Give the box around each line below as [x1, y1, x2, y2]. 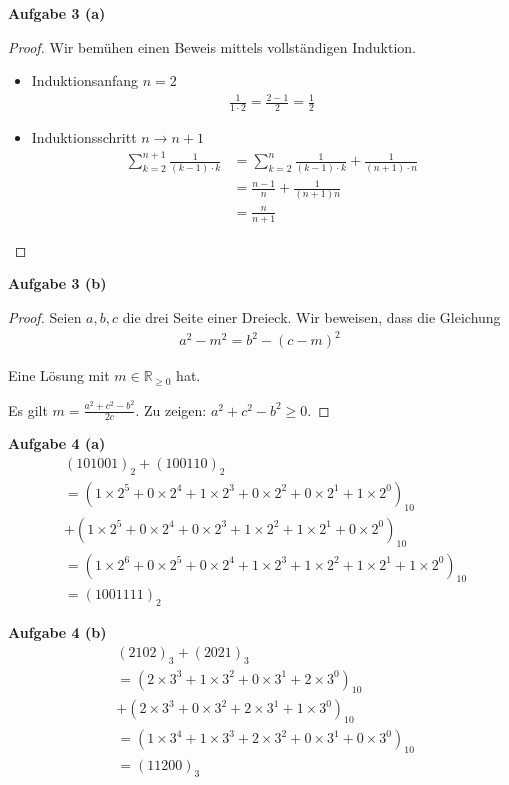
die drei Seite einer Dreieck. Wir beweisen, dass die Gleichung [122, 307, 501, 328]
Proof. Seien [8, 307, 82, 328]
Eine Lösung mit [8, 365, 110, 386]
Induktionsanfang [31, 70, 139, 91]
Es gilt [8, 399, 48, 420]
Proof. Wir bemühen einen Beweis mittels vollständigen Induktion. [8, 36, 416, 57]
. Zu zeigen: [135, 399, 207, 420]
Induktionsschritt [31, 127, 137, 148]
